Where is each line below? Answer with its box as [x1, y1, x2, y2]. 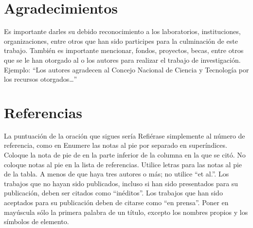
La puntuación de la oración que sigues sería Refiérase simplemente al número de [4, 130, 245, 140]
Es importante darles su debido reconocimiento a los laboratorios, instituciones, [4, 26, 241, 36]
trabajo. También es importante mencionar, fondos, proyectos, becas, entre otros [4, 45, 244, 55]
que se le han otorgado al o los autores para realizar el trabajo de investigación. [4, 54, 241, 65]
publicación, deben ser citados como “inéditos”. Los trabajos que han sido [4, 188, 223, 198]
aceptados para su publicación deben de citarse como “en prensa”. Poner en [4, 197, 229, 207]
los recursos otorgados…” [4, 74, 77, 84]
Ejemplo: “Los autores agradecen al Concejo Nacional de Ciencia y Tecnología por [4, 64, 249, 74]
